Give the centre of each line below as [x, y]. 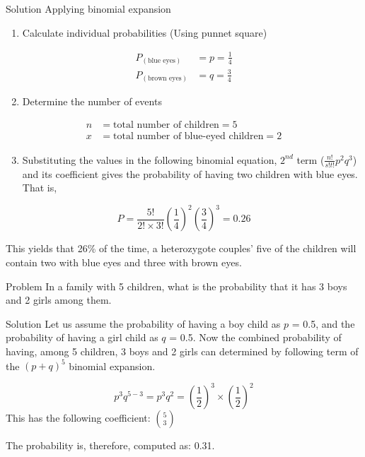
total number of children [166, 125]
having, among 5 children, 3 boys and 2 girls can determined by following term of [182, 351]
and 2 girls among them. [59, 300]
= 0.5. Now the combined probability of [255, 337]
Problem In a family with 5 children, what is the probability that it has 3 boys [176, 286]
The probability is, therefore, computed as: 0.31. [110, 445]
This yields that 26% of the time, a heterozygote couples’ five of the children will [181, 248]
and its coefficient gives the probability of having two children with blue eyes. [190, 173]
